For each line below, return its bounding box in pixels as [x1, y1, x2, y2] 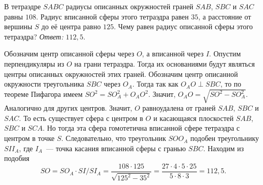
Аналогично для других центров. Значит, [4, 102, 132, 113]
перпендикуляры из [4, 58, 65, 69]
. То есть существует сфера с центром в [19, 112, 144, 123]
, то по [220, 78, 241, 89]
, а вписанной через [142, 48, 204, 59]
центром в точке [4, 133, 55, 143]
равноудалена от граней [142, 102, 216, 113]
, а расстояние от [198, 11, 251, 22]
